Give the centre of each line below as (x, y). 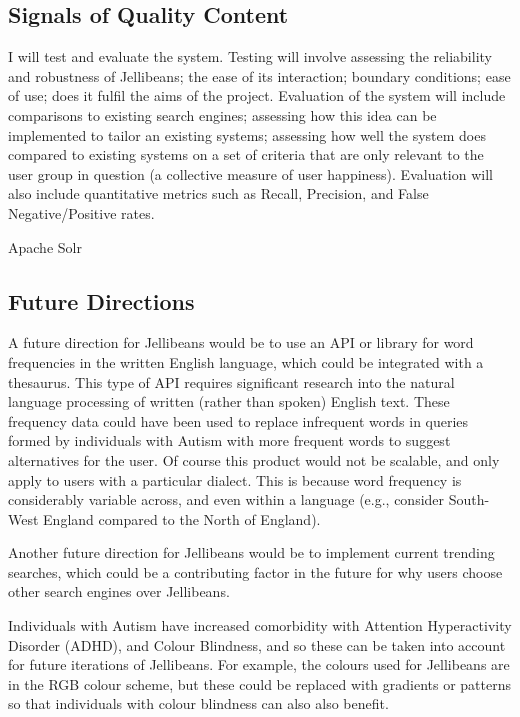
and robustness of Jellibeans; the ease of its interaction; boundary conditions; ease (259, 75)
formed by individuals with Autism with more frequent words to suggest (229, 440)
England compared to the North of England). (182, 518)
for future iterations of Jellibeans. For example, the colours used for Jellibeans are (259, 664)
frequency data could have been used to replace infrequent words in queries (238, 420)
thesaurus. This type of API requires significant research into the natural (231, 381)
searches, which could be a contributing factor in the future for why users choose (255, 571)
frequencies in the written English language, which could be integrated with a (246, 361)
